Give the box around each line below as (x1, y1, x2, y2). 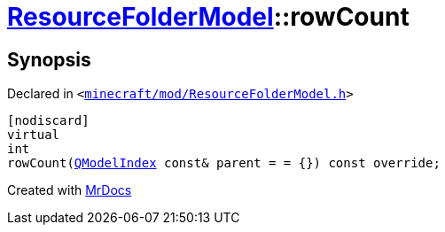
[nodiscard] (7, 113, 90, 128)
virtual (7, 128, 60, 143)
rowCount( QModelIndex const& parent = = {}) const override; (7, 156, 441, 171)
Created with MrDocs (7, 182, 132, 198)
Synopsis (7, 48, 91, 71)
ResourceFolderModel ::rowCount (7, 2, 410, 32)
